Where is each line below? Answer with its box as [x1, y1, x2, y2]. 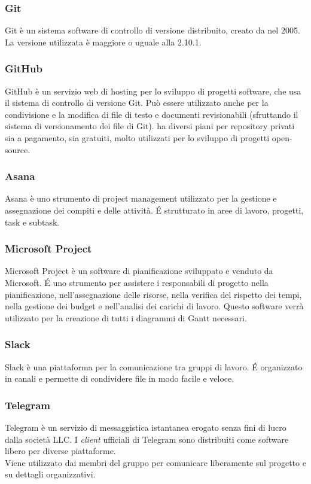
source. [5, 143, 31, 156]
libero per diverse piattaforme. [5, 445, 116, 457]
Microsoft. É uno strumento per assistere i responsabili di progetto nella [5, 276, 269, 288]
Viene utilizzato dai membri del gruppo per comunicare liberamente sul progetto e [5, 456, 306, 468]
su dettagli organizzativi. [5, 468, 96, 480]
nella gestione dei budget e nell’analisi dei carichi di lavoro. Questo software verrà [5, 300, 304, 312]
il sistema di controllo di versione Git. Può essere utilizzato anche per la [5, 96, 269, 109]
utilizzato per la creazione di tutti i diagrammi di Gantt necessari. [5, 311, 247, 324]
